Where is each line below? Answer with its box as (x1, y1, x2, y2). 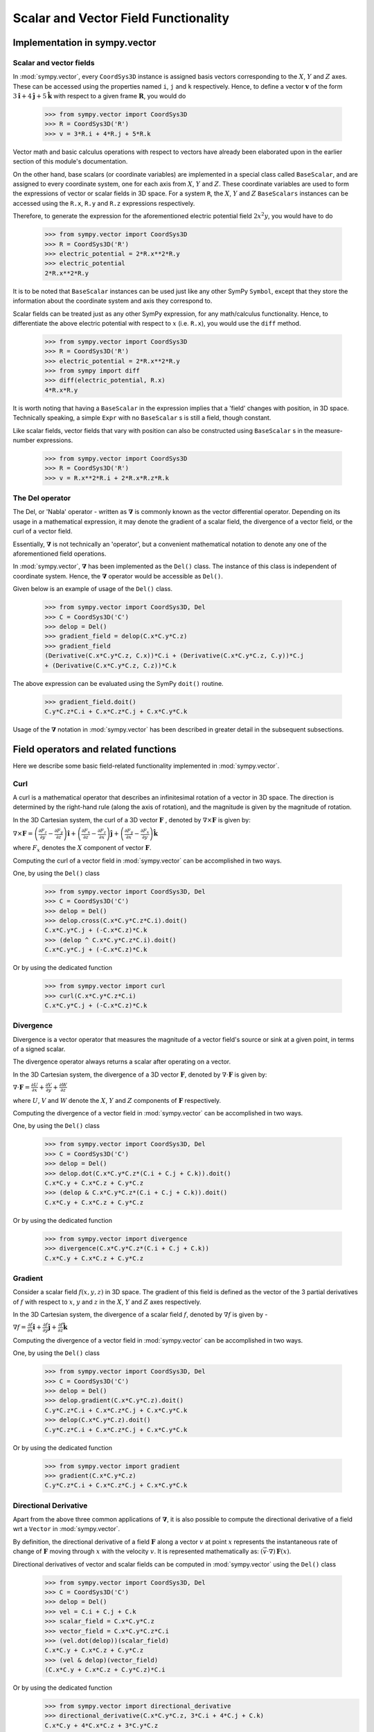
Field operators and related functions (12, 743, 177, 755)
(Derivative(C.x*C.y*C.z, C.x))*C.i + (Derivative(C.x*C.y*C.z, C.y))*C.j (44, 652, 305, 660)
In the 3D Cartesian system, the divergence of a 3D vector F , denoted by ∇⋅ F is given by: (12, 1070, 267, 1079)
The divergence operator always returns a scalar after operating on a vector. (12, 1057, 231, 1066)
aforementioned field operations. (12, 549, 107, 558)
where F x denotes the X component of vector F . (12, 844, 152, 854)
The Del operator (12, 493, 71, 503)
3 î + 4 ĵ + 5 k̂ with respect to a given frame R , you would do (12, 92, 186, 100)
